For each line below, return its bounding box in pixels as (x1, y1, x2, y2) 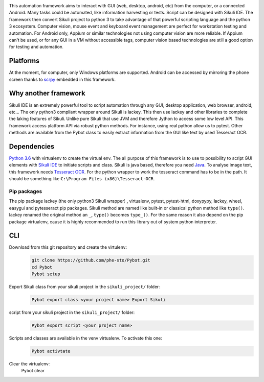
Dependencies (9, 142, 55, 150)
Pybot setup (31, 271, 61, 277)
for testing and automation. (9, 44, 64, 50)
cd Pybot (31, 264, 53, 270)
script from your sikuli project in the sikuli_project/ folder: (9, 310, 135, 315)
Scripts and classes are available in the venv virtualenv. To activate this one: (9, 335, 162, 341)
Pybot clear (21, 368, 45, 374)
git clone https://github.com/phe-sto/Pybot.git (31, 258, 151, 263)
